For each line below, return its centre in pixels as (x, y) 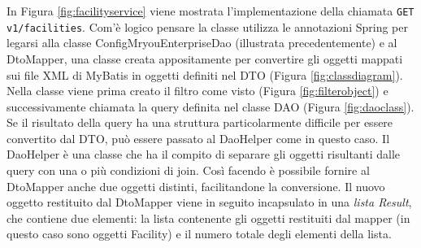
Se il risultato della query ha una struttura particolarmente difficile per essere (200, 122)
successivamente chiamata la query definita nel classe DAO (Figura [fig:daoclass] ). (210, 106)
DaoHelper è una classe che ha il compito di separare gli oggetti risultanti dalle (204, 154)
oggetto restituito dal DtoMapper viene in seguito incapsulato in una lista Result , (209, 202)
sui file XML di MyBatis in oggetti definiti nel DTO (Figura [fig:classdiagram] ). (205, 74)
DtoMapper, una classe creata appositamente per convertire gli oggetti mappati (205, 58)
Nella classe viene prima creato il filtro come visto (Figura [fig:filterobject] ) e (197, 91)
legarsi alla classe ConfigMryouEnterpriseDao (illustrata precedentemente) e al (202, 43)
